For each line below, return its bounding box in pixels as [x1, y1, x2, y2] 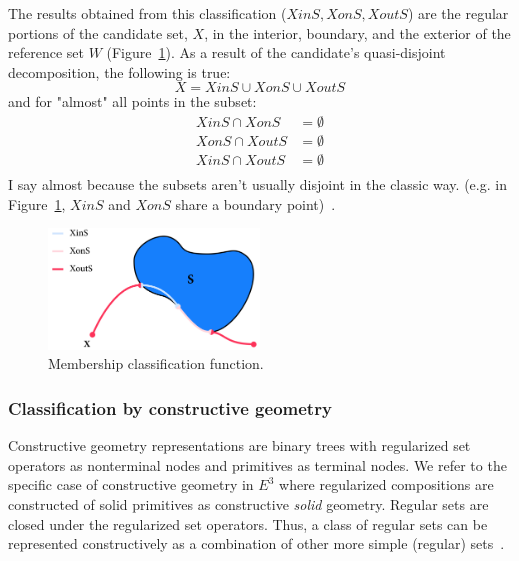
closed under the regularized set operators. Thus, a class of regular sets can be [8, 513, 488, 534]
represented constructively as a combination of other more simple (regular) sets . [8, 533, 505, 554]
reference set [8, 42, 84, 63]
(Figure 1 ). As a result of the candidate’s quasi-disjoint [106, 42, 446, 63]
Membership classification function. [48, 353, 264, 374]
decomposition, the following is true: [8, 61, 231, 82]
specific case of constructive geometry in [8, 474, 254, 495]
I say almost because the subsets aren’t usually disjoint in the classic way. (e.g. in [8, 174, 507, 195]
